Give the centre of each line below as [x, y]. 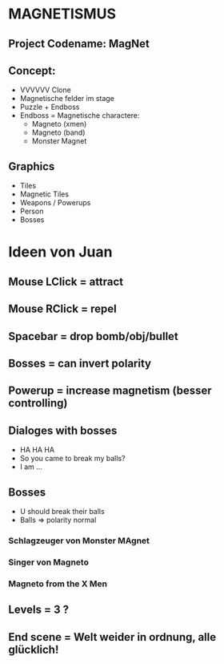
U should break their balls [62, 511]
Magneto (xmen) [59, 124]
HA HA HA [37, 450]
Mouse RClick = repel [63, 309]
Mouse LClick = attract [66, 281]
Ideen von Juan [60, 252]
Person [32, 211]
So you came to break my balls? [72, 459]
